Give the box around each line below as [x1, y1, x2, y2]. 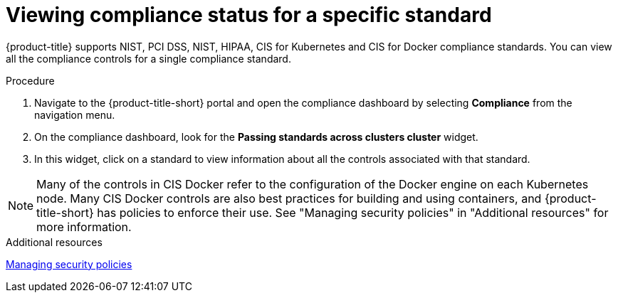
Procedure [6, 74, 55, 87]
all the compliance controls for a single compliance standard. [6, 52, 291, 65]
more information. [36, 219, 132, 234]
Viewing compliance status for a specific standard [6, 3, 492, 27]
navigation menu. [34, 108, 115, 121]
